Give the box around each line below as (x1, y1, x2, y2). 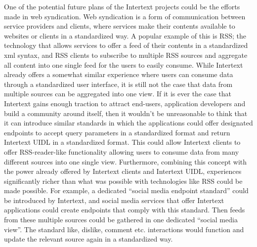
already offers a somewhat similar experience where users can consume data (4, 69, 233, 80)
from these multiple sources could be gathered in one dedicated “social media (4, 214, 238, 225)
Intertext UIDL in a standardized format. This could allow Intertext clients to (4, 137, 241, 147)
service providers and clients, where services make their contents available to (4, 21, 235, 31)
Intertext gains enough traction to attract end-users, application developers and (4, 98, 246, 108)
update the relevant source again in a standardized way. (4, 234, 173, 244)
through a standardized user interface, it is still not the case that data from (4, 79, 233, 89)
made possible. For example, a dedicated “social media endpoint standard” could (4, 185, 249, 196)
